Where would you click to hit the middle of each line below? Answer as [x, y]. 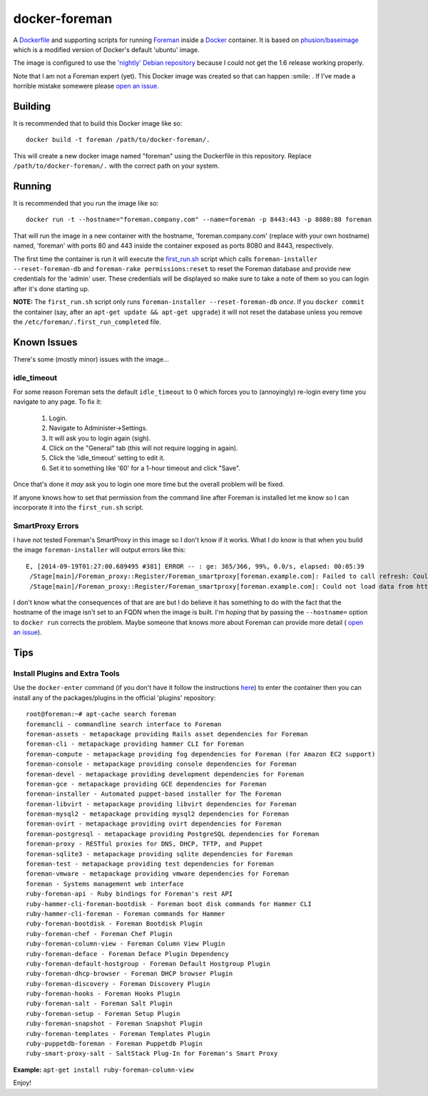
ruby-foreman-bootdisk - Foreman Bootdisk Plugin [114, 924]
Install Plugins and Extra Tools [67, 673]
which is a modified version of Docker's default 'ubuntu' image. [106, 49]
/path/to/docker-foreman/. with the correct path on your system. [116, 166]
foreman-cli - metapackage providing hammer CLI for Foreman [135, 744]
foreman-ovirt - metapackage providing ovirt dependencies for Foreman [154, 824]
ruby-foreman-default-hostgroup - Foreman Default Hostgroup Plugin [148, 964]
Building [32, 106]
